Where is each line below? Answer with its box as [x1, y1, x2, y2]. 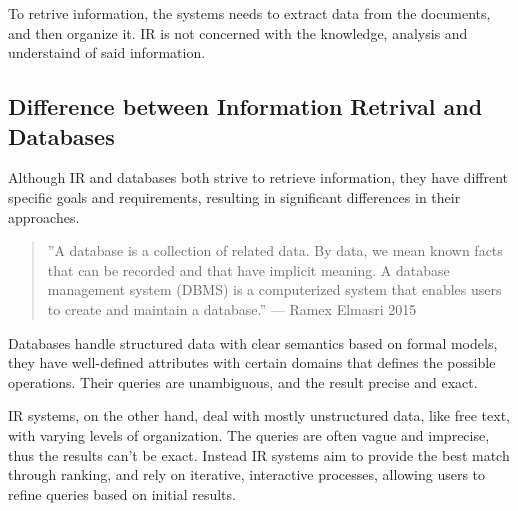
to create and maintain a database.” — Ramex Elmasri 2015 [47, 298, 417, 319]
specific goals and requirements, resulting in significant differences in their [8, 186, 461, 207]
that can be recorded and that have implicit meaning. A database [47, 259, 450, 280]
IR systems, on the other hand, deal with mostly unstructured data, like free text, [8, 405, 511, 426]
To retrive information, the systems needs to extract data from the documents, [8, 3, 491, 23]
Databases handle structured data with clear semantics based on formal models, [8, 332, 498, 353]
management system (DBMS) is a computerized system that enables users [47, 279, 502, 300]
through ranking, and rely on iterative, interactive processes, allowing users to [8, 464, 486, 485]
